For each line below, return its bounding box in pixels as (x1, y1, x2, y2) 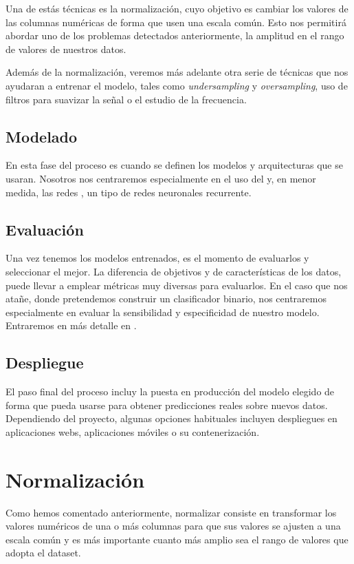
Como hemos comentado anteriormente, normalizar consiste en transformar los (5, 505, 337, 519)
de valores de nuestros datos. (5, 41, 126, 56)
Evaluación (5, 218, 84, 240)
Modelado (5, 125, 78, 147)
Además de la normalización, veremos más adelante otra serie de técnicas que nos (5, 65, 349, 79)
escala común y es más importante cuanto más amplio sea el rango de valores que (5, 532, 349, 546)
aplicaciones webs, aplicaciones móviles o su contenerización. (5, 424, 260, 439)
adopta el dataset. (5, 545, 81, 560)
